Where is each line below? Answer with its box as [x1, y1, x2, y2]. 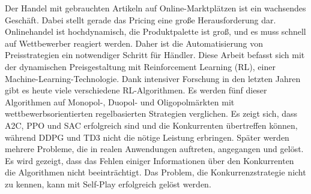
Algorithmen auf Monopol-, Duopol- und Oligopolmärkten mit [5, 95, 235, 108]
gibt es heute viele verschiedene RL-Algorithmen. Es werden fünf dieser [5, 84, 267, 96]
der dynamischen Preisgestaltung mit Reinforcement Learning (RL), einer [5, 60, 276, 72]
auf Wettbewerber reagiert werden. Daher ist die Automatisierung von [5, 37, 263, 49]
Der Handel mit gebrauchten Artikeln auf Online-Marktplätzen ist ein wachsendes [5, 2, 306, 14]
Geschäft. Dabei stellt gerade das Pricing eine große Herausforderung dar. [5, 13, 276, 26]
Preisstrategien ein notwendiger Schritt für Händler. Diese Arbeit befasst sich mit [5, 48, 305, 61]
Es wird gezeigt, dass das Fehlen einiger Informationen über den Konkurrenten [5, 154, 294, 166]
